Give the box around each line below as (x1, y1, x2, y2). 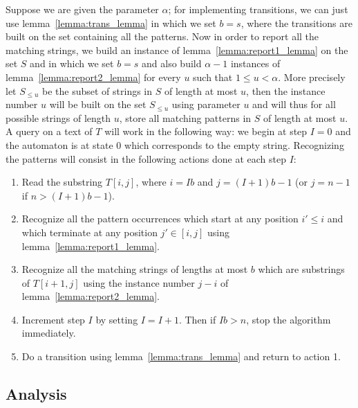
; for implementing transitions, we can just (168, 2, 348, 16)
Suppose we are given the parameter (6, 2, 159, 16)
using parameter (171, 97, 241, 112)
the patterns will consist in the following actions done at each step (6, 151, 287, 166)
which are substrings (258, 262, 345, 276)
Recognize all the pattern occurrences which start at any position (21, 211, 299, 226)
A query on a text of (6, 124, 93, 139)
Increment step (21, 312, 85, 326)
